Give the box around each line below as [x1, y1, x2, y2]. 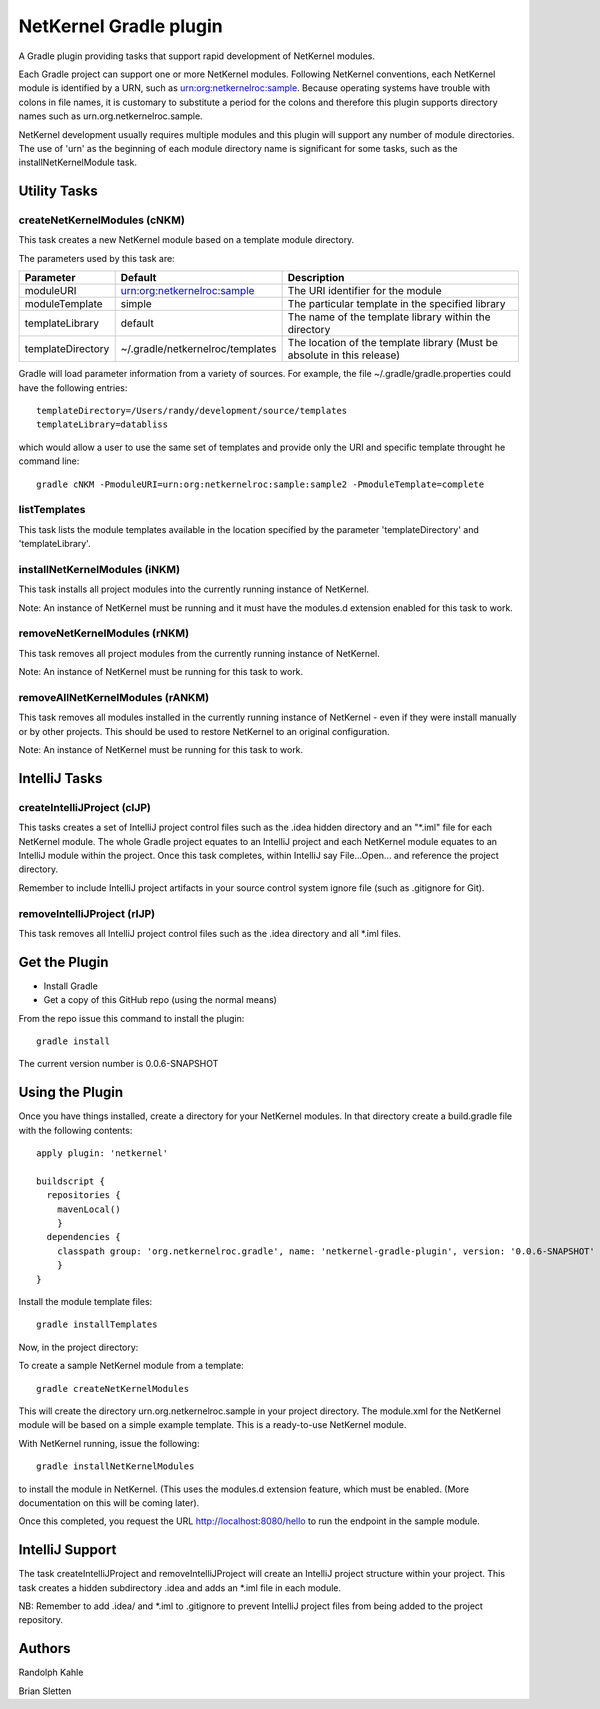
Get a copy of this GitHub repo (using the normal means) [43, 994, 277, 1006]
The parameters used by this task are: [18, 252, 175, 264]
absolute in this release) [287, 348, 400, 362]
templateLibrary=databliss [36, 419, 169, 430]
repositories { [46, 1190, 121, 1201]
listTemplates [18, 503, 86, 517]
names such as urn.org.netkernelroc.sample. [18, 110, 204, 122]
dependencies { [46, 1231, 121, 1243]
